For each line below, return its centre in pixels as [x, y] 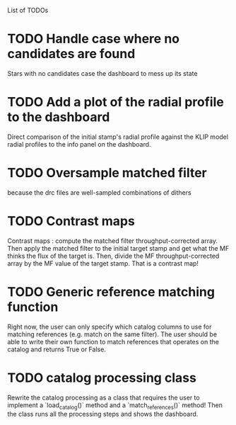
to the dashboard [59, 117]
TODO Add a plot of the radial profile [116, 102]
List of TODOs [28, 10]
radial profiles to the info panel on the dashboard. [79, 144]
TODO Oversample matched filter [107, 173]
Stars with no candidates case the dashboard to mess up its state [102, 73]
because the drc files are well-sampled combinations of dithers [100, 192]
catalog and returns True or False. [57, 349]
